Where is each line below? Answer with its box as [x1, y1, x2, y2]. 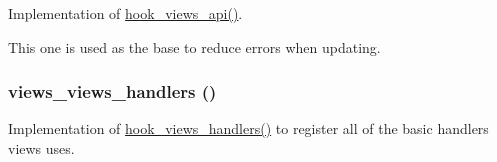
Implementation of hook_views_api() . [8, 3, 243, 23]
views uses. [8, 138, 75, 158]
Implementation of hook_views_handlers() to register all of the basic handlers [8, 118, 489, 139]
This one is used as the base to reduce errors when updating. [8, 36, 381, 57]
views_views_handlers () [8, 79, 217, 104]
